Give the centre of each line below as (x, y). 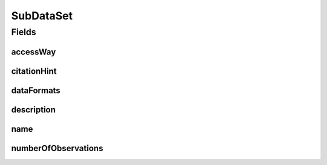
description (33, 110)
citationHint (34, 71)
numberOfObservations (57, 148)
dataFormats (36, 90)
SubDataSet (42, 16)
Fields (24, 32)
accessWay (34, 52)
